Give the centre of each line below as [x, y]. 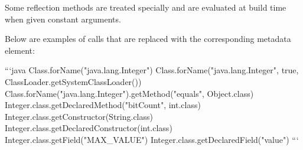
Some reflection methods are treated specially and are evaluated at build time [146, 7]
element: [20, 50]
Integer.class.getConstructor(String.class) [79, 116]
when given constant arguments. [63, 19]
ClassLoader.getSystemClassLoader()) [73, 81]
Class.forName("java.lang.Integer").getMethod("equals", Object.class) [129, 93]
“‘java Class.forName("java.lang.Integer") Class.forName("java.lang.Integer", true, [152, 70]
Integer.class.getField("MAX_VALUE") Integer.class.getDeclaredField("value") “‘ [152, 139]
